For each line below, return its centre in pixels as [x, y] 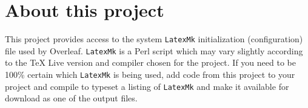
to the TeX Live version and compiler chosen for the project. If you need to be [150, 62]
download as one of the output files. [71, 98]
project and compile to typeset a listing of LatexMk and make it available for [147, 86]
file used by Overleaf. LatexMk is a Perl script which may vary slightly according [154, 50]
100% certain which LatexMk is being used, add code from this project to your [150, 75]
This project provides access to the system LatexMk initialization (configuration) [154, 39]
